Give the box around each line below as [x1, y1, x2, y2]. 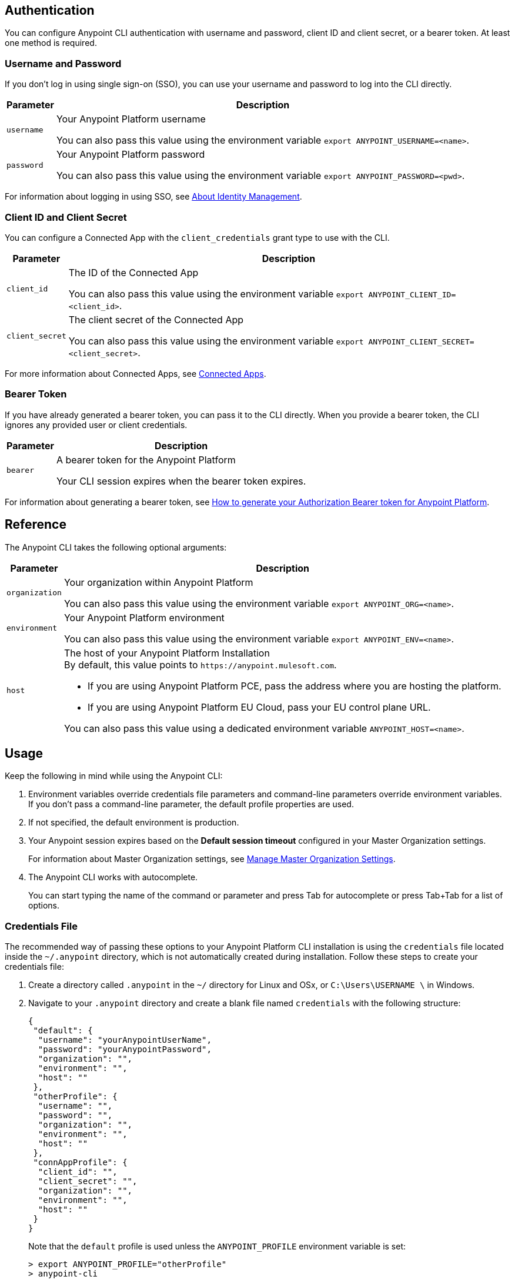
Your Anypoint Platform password [56, 148, 205, 161]
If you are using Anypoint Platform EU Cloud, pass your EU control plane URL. [87, 701, 431, 713]
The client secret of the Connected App [68, 313, 244, 326]
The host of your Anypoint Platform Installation [63, 647, 270, 659]
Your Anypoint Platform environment [63, 611, 225, 624]
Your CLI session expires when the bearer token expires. [56, 475, 306, 487]
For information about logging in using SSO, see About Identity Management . [5, 191, 302, 202]
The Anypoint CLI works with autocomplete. [28, 872, 198, 883]
